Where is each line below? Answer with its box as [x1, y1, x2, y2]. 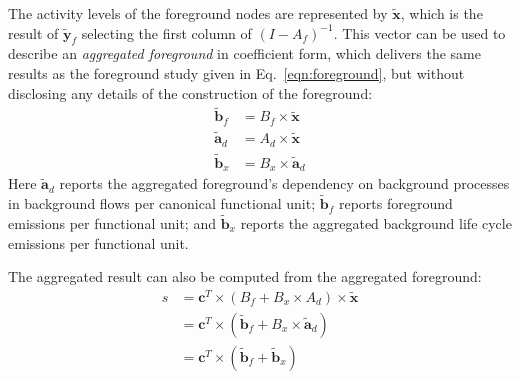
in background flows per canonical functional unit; [8, 193, 316, 214]
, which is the [400, 3, 483, 23]
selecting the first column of [81, 22, 252, 43]
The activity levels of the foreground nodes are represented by [8, 3, 388, 23]
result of [8, 22, 59, 43]
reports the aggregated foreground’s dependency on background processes [59, 173, 510, 194]
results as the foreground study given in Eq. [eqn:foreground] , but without [8, 62, 465, 83]
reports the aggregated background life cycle [240, 212, 512, 233]
